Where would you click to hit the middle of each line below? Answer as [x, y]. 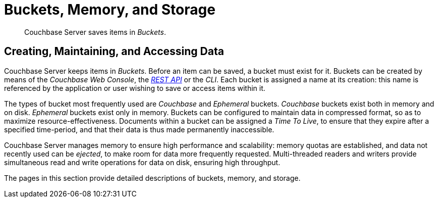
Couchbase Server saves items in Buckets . [95, 32]
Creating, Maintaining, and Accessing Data [114, 52]
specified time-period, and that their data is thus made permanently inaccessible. [139, 129]
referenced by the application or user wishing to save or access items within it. [135, 88]
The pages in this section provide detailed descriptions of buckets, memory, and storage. [152, 178]
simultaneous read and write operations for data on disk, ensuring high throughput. [142, 162]
